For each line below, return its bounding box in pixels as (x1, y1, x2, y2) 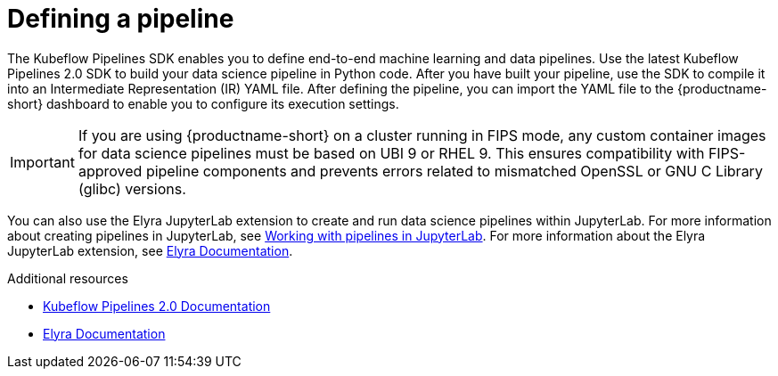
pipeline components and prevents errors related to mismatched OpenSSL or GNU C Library (145, 161, 763, 180)
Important (10, 152, 75, 171)
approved (78, 161, 143, 180)
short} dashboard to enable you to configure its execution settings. (7, 95, 399, 111)
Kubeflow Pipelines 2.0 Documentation (43, 298, 271, 314)
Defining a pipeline (7, 4, 234, 34)
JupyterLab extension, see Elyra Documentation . (7, 242, 293, 258)
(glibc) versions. (78, 179, 186, 198)
